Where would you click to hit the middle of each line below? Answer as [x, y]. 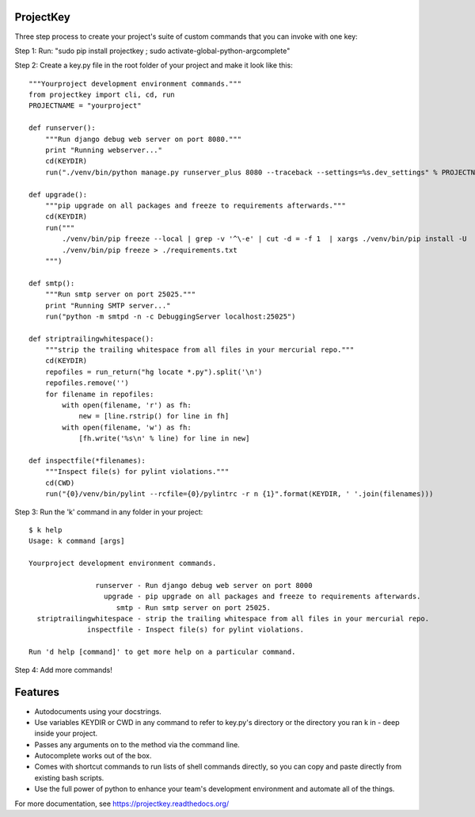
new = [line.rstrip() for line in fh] [154, 416]
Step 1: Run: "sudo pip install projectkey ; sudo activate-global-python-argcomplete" [152, 51]
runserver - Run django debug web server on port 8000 [204, 585]
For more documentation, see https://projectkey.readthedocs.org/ [122, 804]
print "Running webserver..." [103, 150]
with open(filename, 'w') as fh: [127, 427]
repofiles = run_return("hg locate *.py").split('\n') [154, 372]
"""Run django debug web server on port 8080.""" [143, 139]
